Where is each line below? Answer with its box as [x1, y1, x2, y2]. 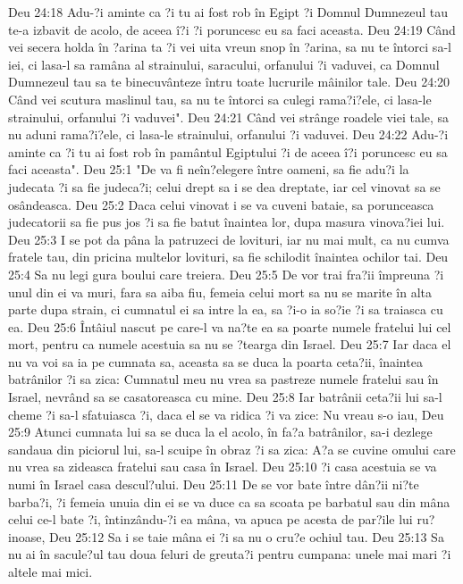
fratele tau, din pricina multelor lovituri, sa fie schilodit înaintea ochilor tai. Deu [8, 247, 449, 266]
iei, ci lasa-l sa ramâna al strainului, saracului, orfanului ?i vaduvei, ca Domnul [8, 54, 440, 73]
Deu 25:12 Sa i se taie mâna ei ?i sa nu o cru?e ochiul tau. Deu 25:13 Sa [48, 527, 444, 546]
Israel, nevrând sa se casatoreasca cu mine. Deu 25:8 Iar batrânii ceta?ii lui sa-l [8, 388, 442, 406]
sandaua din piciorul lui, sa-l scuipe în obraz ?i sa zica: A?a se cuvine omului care [8, 439, 456, 458]
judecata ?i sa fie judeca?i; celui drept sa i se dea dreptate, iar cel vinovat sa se [8, 177, 441, 196]
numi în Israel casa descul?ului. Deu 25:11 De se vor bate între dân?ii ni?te [8, 475, 419, 494]
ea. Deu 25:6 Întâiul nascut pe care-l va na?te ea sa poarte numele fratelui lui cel [8, 317, 451, 336]
